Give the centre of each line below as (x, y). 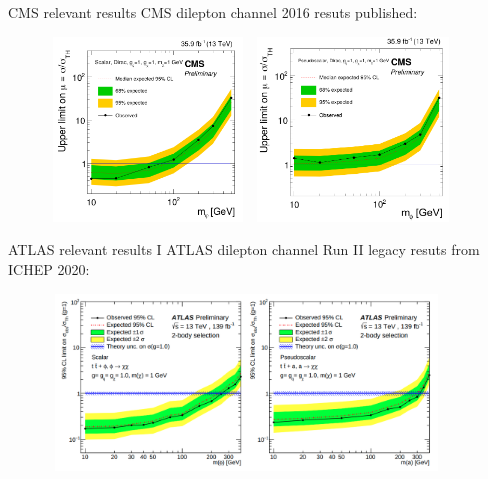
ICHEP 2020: (49, 268)
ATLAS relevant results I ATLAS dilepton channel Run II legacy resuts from (244, 249)
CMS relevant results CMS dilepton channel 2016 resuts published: (213, 12)
